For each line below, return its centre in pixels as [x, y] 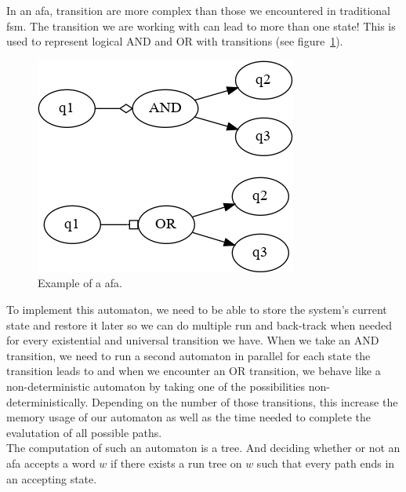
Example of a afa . [80, 283]
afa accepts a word [51, 463]
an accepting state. [52, 478]
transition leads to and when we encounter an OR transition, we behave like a [194, 371]
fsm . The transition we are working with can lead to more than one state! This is [201, 26]
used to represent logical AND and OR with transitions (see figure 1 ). [175, 41]
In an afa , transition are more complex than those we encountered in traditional [198, 10]
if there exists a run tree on [176, 463]
